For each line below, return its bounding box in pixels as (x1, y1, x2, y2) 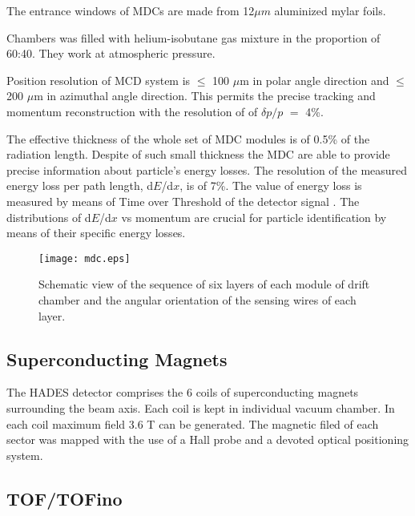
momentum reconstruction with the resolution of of (6, 103, 258, 119)
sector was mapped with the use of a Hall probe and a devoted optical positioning (6, 431, 409, 448)
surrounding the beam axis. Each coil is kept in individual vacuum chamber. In (6, 399, 395, 416)
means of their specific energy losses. (6, 224, 186, 241)
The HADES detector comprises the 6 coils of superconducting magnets (6, 384, 359, 401)
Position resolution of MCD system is (6, 71, 191, 88)
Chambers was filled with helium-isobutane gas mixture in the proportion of (6, 29, 381, 46)
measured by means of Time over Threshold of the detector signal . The (6, 192, 360, 209)
